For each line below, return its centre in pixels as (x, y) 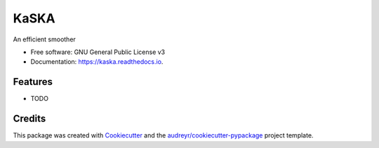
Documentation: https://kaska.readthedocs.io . (97, 62)
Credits (29, 119)
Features (33, 82)
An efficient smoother (45, 39)
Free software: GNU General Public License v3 (98, 52)
